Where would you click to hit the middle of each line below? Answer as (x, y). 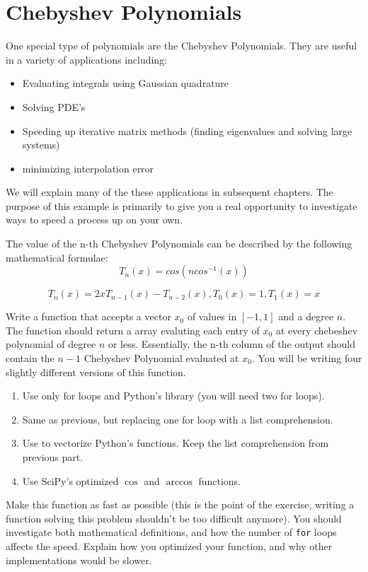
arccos (179, 482)
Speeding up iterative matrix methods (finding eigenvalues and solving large (187, 130)
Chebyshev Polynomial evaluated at (161, 358)
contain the (30, 358)
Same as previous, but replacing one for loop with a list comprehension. (178, 419)
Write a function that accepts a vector (88, 316)
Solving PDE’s (54, 106)
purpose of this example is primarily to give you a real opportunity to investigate (182, 205)
